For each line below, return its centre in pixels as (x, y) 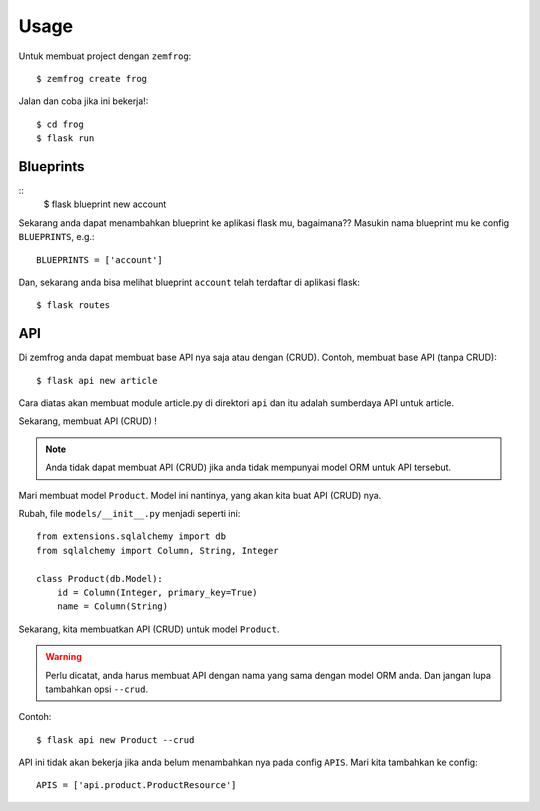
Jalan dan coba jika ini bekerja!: (83, 101)
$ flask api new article (97, 380)
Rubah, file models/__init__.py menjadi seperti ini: (129, 513)
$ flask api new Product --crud (115, 739)
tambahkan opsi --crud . (97, 689)
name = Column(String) (112, 606)
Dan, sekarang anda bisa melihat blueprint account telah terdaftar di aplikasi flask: (189, 282)
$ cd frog (60, 124)
